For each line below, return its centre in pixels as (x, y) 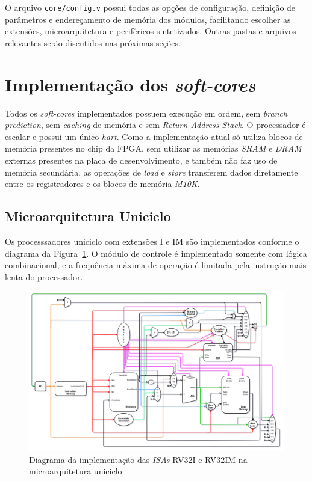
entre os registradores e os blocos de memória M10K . (102, 184)
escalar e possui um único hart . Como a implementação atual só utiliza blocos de (154, 136)
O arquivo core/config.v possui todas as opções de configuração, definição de (150, 7)
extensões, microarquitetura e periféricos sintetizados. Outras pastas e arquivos (151, 31)
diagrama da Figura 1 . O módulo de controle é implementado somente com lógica (156, 253)
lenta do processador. (44, 276)
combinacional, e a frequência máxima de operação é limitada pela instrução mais (156, 265)
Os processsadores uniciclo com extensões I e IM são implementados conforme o (152, 241)
